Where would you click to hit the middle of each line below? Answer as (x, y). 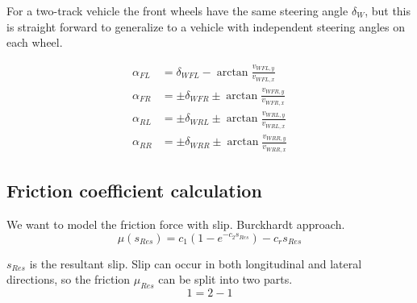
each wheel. (35, 42)
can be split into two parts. (225, 279)
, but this (388, 10)
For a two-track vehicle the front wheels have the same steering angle (177, 10)
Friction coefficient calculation (134, 191)
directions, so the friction (69, 279)
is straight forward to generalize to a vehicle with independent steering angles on (206, 26)
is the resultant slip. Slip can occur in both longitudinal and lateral (196, 263)
